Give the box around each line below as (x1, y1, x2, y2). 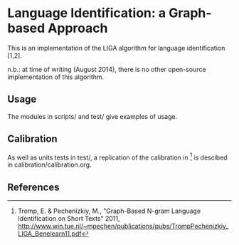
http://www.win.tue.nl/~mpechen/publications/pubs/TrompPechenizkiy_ (17, 222, 229, 231)
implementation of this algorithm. (7, 73, 105, 81)
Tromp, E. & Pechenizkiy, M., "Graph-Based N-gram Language (17, 207, 201, 215)
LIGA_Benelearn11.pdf (17, 229, 82, 238)
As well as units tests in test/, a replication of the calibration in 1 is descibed (7, 152, 228, 162)
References (7, 181, 60, 193)
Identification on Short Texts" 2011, (17, 214, 120, 223)
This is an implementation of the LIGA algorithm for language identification (7, 43, 225, 52)
